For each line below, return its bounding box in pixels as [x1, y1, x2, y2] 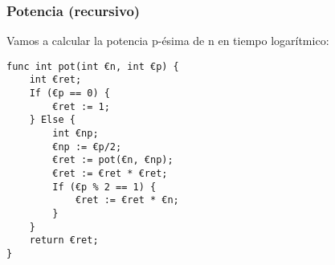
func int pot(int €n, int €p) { [6, 60, 179, 72]
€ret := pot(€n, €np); [52, 154, 174, 166]
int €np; [52, 128, 99, 140]
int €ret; [29, 74, 82, 86]
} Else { [29, 114, 76, 126]
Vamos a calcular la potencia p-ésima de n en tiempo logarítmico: [6, 32, 329, 49]
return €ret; [29, 234, 99, 247]
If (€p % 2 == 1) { [52, 181, 157, 193]
